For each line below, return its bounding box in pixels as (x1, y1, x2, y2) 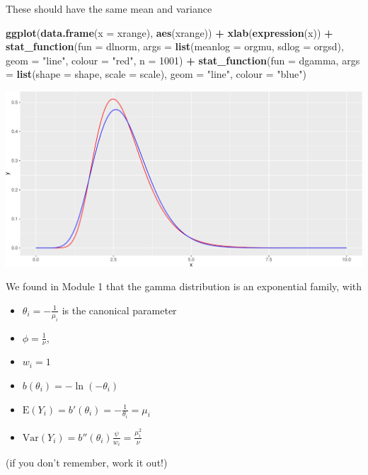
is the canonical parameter (62, 302, 177, 317)
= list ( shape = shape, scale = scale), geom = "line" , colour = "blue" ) (6, 67, 306, 81)
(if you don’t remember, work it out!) (6, 455, 168, 470)
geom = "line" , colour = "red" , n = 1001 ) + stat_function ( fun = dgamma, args (6, 52, 360, 67)
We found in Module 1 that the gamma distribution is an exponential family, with (6, 279, 362, 294)
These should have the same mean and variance (6, 1, 212, 16)
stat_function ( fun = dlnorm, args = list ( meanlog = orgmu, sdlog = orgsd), (6, 39, 344, 54)
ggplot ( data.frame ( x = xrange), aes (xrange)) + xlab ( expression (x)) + (6, 25, 333, 40)
